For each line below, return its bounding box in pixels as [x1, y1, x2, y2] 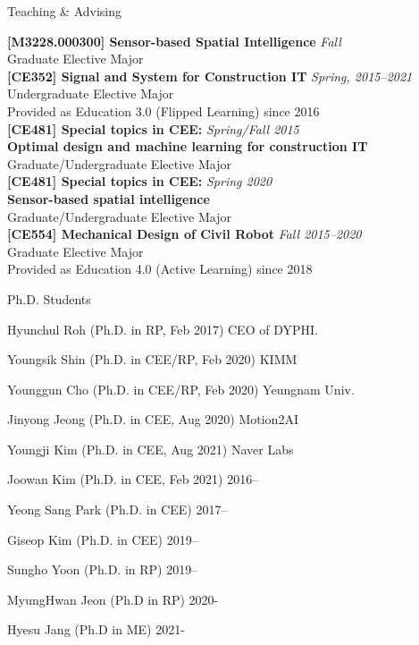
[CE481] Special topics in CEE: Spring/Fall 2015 [7, 119, 299, 138]
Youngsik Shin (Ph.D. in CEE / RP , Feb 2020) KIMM [7, 350, 297, 369]
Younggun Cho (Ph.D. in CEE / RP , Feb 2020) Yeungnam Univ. [7, 379, 355, 398]
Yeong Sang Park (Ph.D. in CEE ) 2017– [7, 500, 228, 519]
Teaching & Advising [7, 2, 122, 20]
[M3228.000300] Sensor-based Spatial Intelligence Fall [7, 31, 341, 50]
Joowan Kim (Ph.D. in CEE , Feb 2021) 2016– [7, 470, 259, 488]
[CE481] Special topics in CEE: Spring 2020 [7, 172, 272, 191]
